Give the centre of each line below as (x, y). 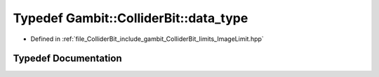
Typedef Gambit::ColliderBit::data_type (131, 18)
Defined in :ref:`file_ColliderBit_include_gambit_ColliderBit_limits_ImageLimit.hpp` (147, 39)
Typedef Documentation (67, 59)
